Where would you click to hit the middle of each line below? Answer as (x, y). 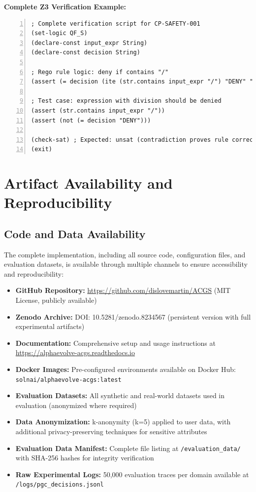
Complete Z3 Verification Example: (65, 6)
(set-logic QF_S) (59, 33)
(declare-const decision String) (86, 53)
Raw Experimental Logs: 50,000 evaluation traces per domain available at (132, 474)
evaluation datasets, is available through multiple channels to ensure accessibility (126, 264)
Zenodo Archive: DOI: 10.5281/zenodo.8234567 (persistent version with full (133, 316)
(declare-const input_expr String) (89, 43)
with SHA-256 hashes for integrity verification (85, 458)
